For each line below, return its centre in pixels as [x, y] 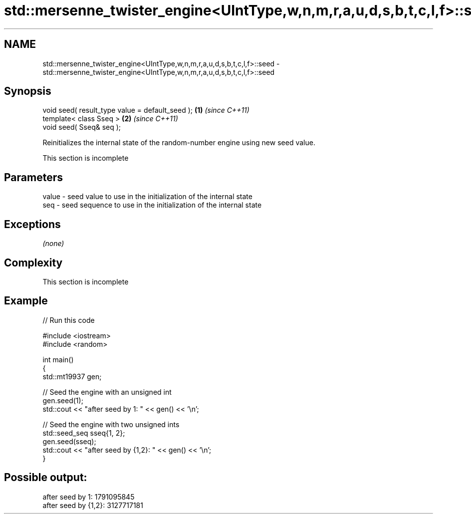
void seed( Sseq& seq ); [82, 127]
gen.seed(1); [63, 400]
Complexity [33, 262]
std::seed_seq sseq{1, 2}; [84, 433]
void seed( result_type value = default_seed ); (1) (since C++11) [146, 110]
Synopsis [28, 91]
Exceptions [32, 224]
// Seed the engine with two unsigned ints [111, 424]
